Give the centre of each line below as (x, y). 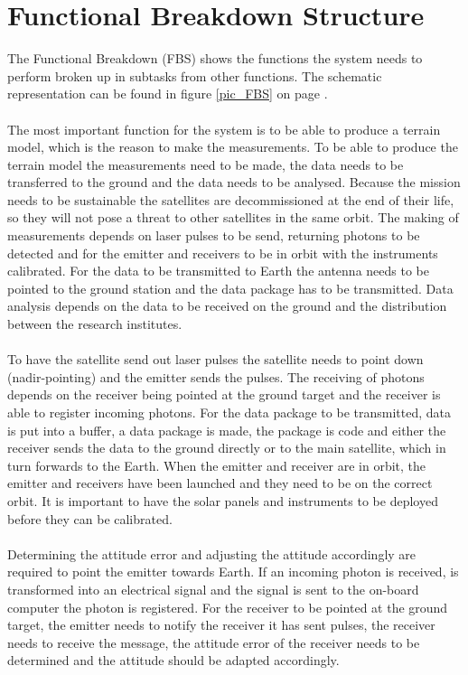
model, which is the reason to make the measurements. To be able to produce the (233, 147)
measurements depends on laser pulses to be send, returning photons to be (214, 235)
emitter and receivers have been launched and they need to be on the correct (220, 483)
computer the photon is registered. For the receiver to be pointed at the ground (228, 607)
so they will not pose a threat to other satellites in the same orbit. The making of (233, 217)
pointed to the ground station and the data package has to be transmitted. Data (230, 288)
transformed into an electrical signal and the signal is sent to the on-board (213, 589)
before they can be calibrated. (90, 518)
